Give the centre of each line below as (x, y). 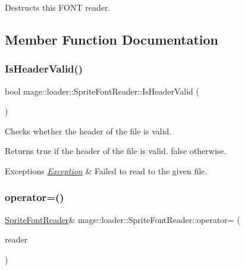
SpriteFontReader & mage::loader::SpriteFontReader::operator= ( (122, 219)
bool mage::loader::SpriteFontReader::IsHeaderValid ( (102, 91)
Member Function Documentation (112, 39)
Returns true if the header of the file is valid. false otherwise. (116, 151)
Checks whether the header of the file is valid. (88, 131)
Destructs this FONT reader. (58, 7)
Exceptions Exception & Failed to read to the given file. (106, 170)
